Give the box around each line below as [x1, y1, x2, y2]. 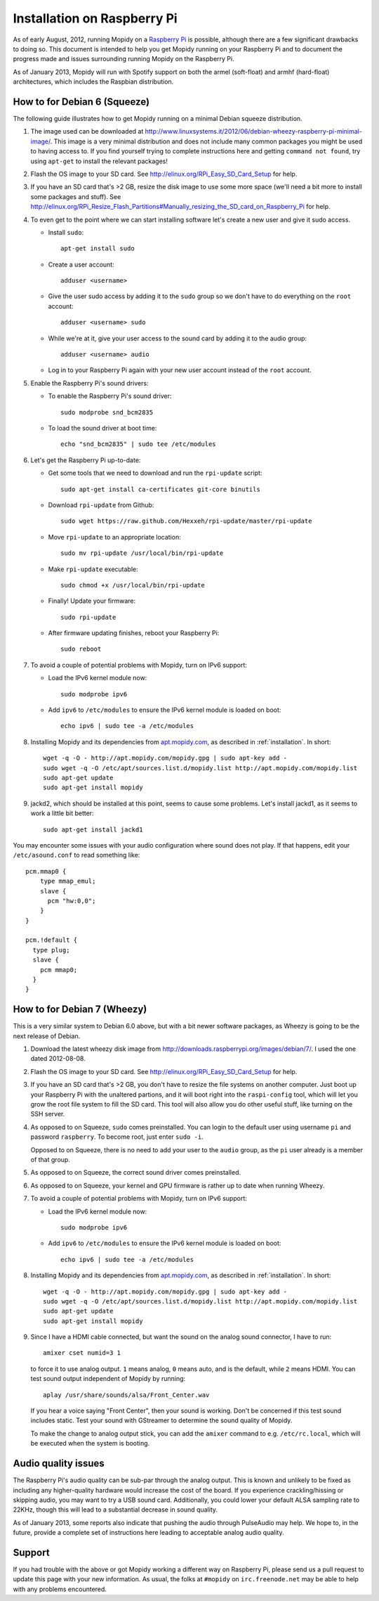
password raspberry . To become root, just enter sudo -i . [30, 1133, 204, 1141]
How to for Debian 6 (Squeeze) [13, 96, 150, 108]
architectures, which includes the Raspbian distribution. [13, 77, 174, 86]
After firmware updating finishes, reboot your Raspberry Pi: [48, 629, 220, 637]
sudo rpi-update [60, 613, 117, 621]
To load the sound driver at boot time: [48, 424, 157, 432]
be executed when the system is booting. [30, 1439, 150, 1448]
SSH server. [30, 1110, 65, 1118]
